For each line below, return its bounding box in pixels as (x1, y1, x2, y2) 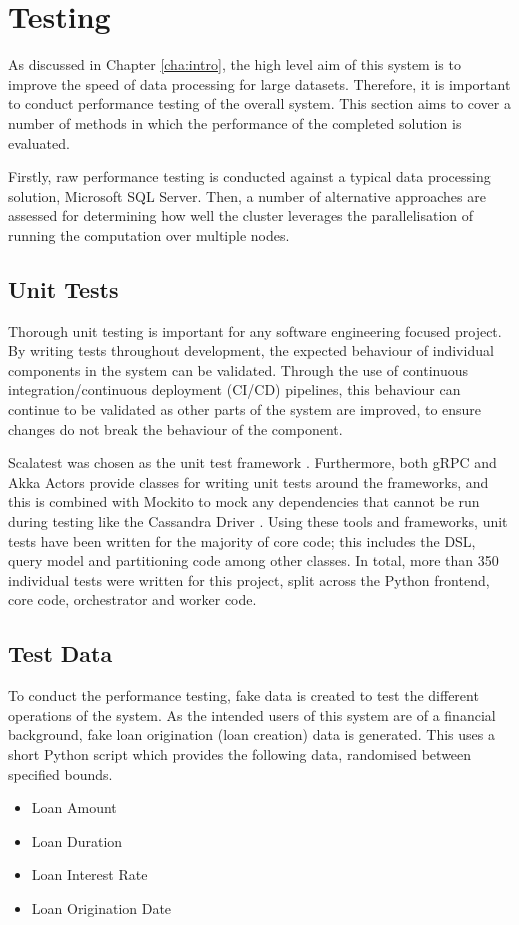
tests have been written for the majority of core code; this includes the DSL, (8, 530, 476, 551)
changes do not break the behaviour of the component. (8, 418, 343, 439)
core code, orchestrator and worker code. (8, 589, 257, 610)
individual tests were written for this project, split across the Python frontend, (8, 569, 490, 590)
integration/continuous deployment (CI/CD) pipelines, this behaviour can (8, 379, 461, 400)
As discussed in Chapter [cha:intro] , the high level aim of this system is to (8, 54, 461, 75)
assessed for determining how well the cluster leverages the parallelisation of (8, 205, 474, 226)
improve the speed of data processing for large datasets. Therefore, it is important (8, 73, 511, 94)
